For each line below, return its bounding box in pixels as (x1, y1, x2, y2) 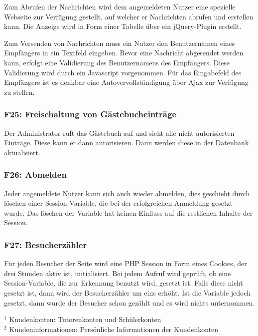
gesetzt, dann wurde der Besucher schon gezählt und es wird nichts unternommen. (4, 297, 255, 308)
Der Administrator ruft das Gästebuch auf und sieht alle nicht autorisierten (4, 127, 235, 138)
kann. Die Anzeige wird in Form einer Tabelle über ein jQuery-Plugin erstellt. (4, 21, 242, 31)
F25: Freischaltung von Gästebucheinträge (4, 108, 177, 120)
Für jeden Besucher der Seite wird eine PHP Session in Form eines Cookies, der (4, 258, 247, 269)
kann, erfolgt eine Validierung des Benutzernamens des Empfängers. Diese (4, 57, 230, 67)
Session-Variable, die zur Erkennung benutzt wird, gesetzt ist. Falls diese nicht (4, 278, 243, 288)
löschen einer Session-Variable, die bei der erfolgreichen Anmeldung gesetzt (4, 198, 233, 208)
